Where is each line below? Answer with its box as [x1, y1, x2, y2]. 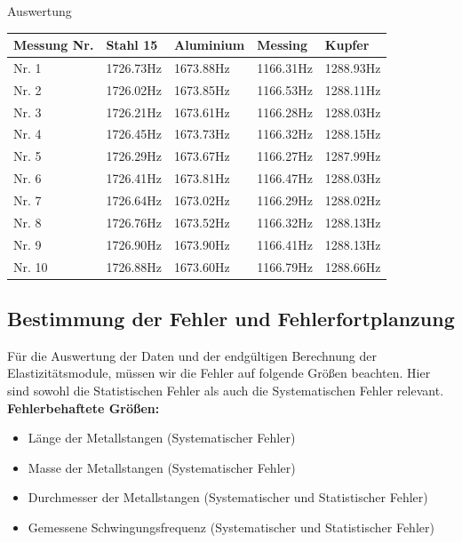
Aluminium [174, 36, 245, 54]
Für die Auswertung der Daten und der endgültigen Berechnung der [7, 346, 377, 364]
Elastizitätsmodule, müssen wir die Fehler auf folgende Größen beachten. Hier [7, 363, 431, 382]
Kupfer [324, 36, 370, 54]
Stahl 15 [106, 36, 158, 54]
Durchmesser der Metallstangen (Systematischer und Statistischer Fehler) [28, 488, 428, 507]
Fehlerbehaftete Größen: [7, 398, 160, 417]
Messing [257, 36, 308, 54]
